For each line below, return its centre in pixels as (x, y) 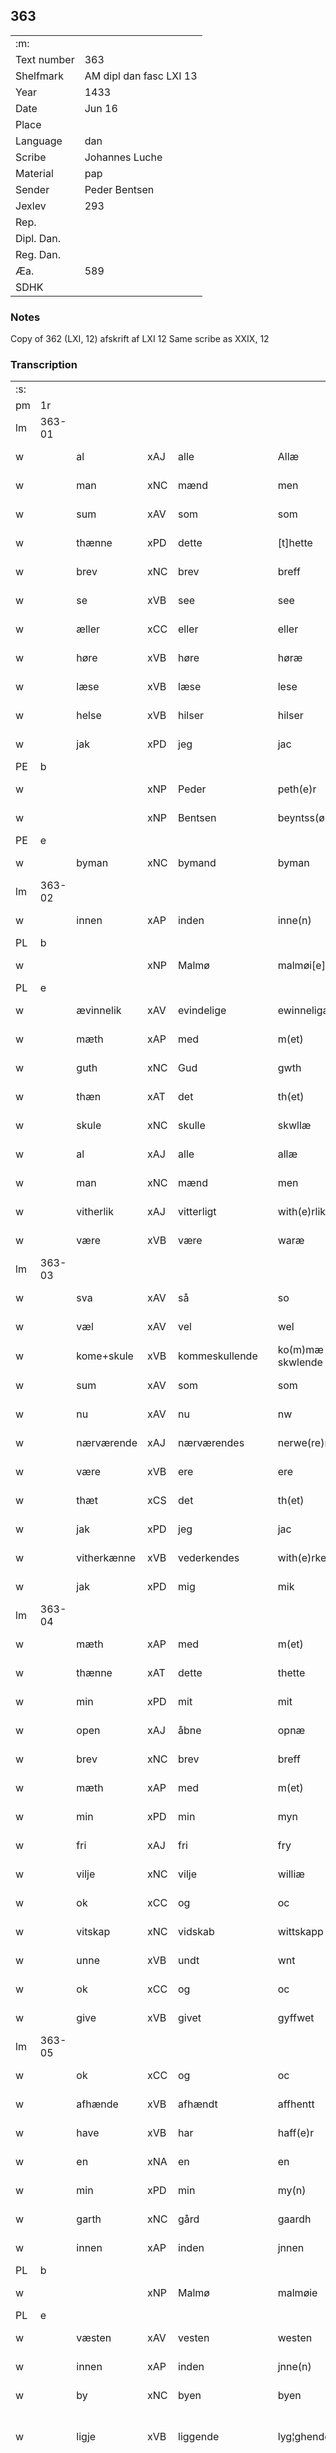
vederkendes (209, 1558)
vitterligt (197, 1212)
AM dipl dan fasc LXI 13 (141, 76)
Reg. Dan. (38, 254)
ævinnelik (99, 1011)
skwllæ (294, 1126)
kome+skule (105, 1356)
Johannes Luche (123, 157)
